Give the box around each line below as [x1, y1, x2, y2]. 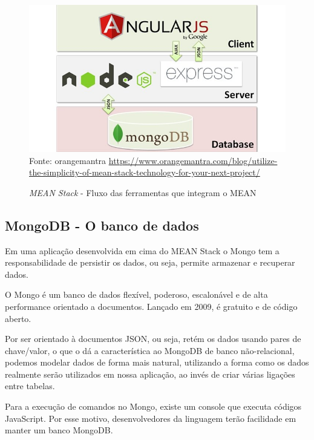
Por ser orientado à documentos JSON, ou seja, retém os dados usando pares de [5, 332, 301, 345]
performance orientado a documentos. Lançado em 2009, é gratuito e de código [5, 300, 298, 312]
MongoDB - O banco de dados [5, 215, 199, 234]
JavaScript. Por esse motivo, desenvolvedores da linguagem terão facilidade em [5, 412, 296, 424]
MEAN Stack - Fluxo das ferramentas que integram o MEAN [29, 186, 257, 199]
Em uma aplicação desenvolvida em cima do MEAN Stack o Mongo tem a [5, 244, 280, 257]
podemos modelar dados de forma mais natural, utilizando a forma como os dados [5, 356, 309, 369]
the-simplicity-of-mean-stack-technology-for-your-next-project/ [29, 166, 260, 179]
